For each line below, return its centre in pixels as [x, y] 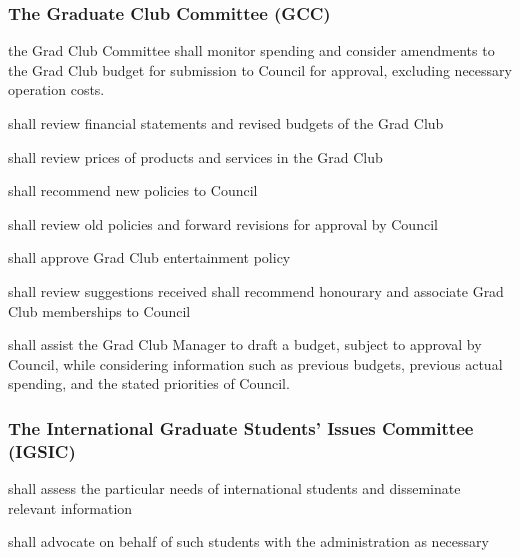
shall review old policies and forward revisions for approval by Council [223, 223]
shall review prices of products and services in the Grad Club [195, 156]
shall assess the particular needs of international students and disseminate [234, 488]
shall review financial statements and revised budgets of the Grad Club [226, 123]
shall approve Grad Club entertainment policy [149, 257]
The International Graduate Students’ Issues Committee [241, 427]
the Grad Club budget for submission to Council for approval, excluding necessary [260, 69]
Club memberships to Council [99, 310]
